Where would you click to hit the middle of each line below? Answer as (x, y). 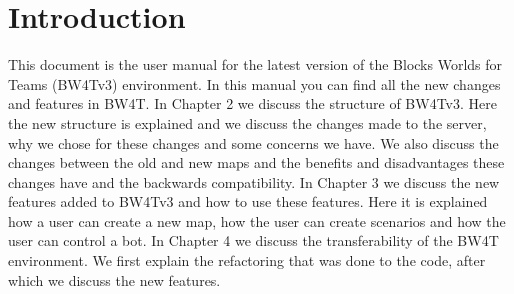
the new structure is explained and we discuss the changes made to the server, (247, 122)
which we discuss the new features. (114, 279)
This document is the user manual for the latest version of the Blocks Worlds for (255, 64)
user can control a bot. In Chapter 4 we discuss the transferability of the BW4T (253, 240)
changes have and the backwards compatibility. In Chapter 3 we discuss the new (254, 181)
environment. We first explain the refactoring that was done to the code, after (247, 260)
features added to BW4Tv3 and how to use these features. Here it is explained (248, 201)
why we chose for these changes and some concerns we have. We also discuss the (253, 142)
